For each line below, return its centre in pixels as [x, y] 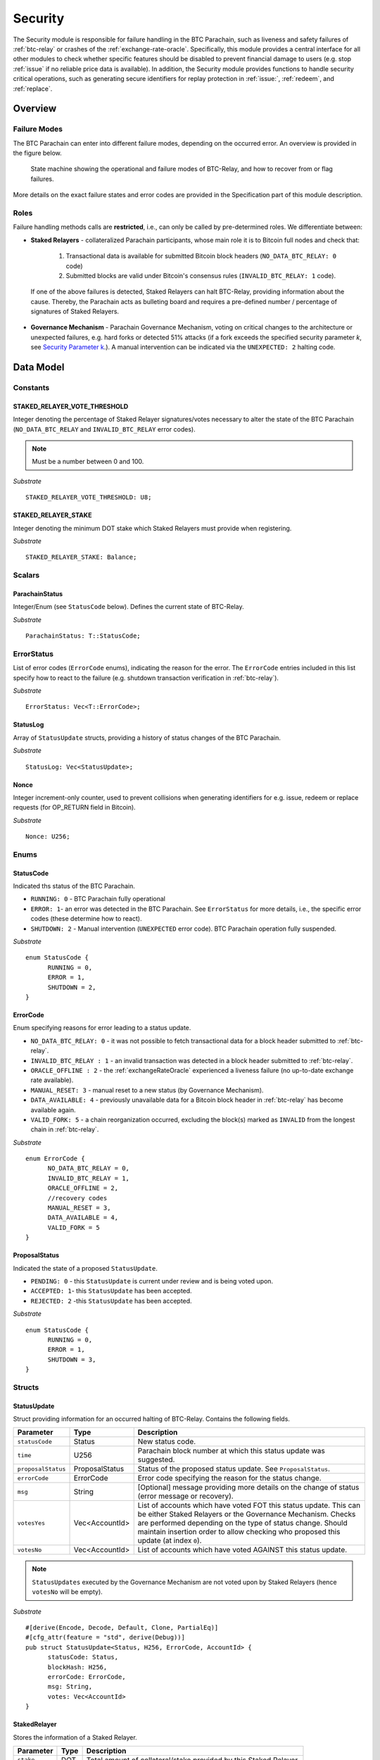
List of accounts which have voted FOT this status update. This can [249, 1505]
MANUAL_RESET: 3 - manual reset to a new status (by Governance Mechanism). [147, 1090]
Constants [31, 388]
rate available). [52, 1080]
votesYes [31, 1523]
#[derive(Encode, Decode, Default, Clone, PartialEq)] [122, 1628]
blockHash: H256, [77, 1667]
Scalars [26, 575]
